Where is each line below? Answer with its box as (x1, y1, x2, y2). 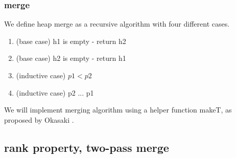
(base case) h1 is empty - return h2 (16, 35, 126, 46)
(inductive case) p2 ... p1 (16, 87, 94, 98)
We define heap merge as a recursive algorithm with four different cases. (4, 18, 230, 29)
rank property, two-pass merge (4, 139, 169, 155)
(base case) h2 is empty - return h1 (16, 53, 126, 63)
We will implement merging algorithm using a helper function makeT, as (4, 104, 232, 115)
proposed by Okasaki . (4, 114, 74, 125)
